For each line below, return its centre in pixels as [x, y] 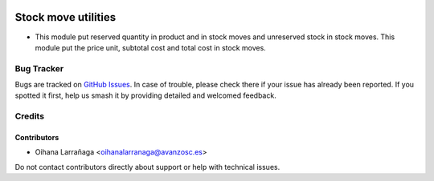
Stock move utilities [66, 17]
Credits [29, 116]
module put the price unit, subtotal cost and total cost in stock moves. [151, 47]
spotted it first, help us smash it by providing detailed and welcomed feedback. [145, 95]
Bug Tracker [39, 68]
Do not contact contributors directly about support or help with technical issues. [147, 167]
